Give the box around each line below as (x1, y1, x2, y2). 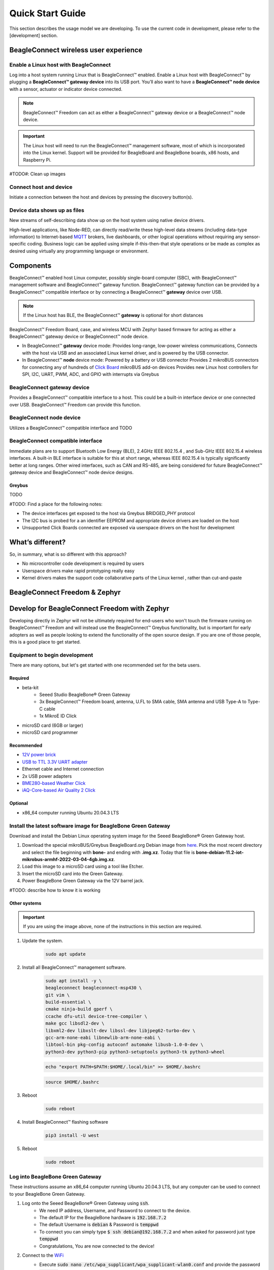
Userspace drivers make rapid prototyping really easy (22, 567, 134, 574)
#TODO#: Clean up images (9, 171, 66, 177)
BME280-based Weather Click (22, 780, 86, 786)
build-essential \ (45, 999, 91, 1005)
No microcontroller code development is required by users (22, 560, 145, 566)
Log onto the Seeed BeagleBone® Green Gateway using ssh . (22, 1200, 150, 1206)
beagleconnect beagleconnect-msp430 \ (45, 985, 142, 991)
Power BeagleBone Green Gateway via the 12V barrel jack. (22, 878, 144, 884)
